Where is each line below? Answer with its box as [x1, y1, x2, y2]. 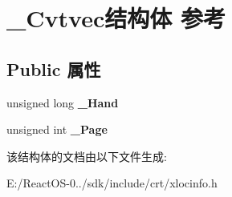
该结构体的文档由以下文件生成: [6, 147, 167, 164]
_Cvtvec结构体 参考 [6, 2, 226, 34]
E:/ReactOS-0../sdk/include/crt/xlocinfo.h [6, 175, 218, 191]
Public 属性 [6, 56, 101, 81]
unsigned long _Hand [6, 94, 119, 111]
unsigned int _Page [6, 121, 108, 138]
